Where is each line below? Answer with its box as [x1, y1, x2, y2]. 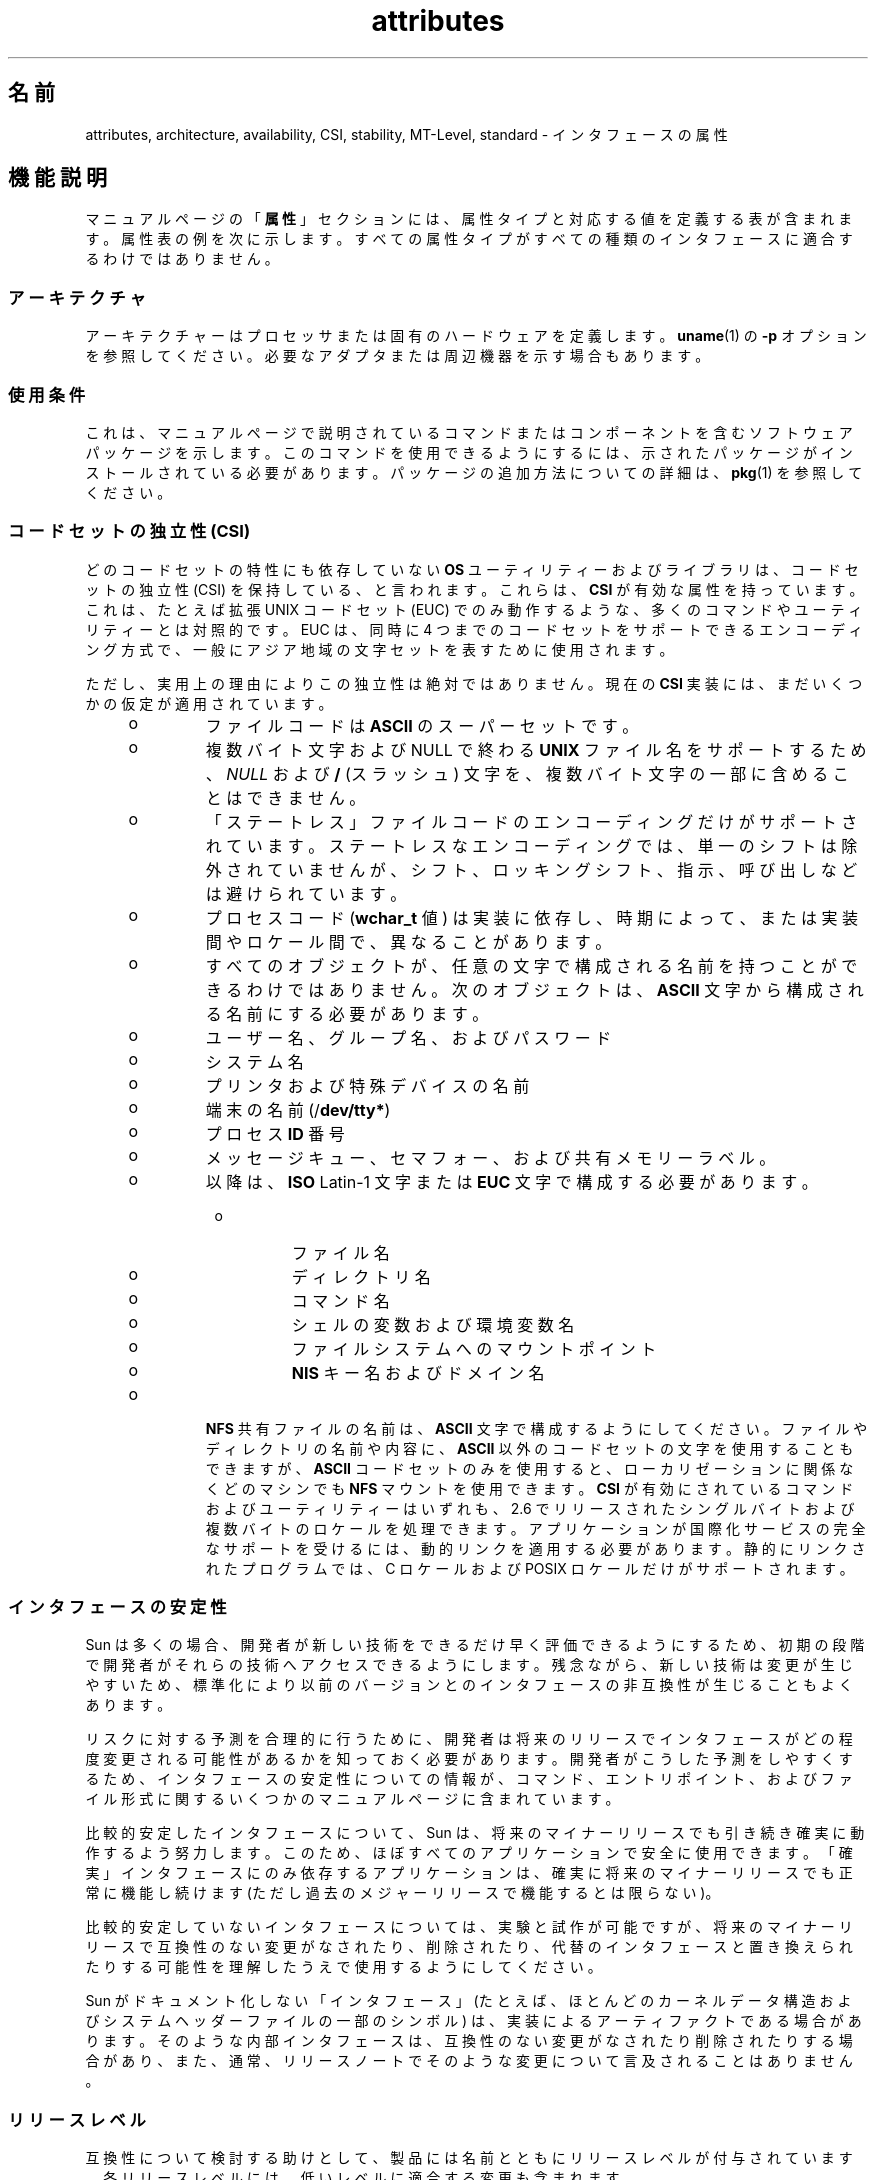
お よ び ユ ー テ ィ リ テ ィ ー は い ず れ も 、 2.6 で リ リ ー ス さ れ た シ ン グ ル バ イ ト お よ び [205, 1499, 855, 1517]
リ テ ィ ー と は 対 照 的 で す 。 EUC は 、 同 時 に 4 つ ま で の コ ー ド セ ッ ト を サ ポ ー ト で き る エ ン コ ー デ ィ [85, 620, 863, 638]
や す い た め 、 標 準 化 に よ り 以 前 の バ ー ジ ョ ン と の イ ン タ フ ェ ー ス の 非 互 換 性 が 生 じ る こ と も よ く [85, 1676, 853, 1694]
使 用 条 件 [8, 384, 86, 405]
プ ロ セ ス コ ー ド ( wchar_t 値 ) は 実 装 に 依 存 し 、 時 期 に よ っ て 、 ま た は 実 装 [205, 907, 858, 928]
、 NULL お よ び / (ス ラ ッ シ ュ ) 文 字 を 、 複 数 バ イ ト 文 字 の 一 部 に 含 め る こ [205, 763, 849, 784]
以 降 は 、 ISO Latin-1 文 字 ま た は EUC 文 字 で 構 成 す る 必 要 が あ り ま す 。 [205, 1171, 818, 1192]
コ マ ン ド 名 [291, 1290, 390, 1311]
